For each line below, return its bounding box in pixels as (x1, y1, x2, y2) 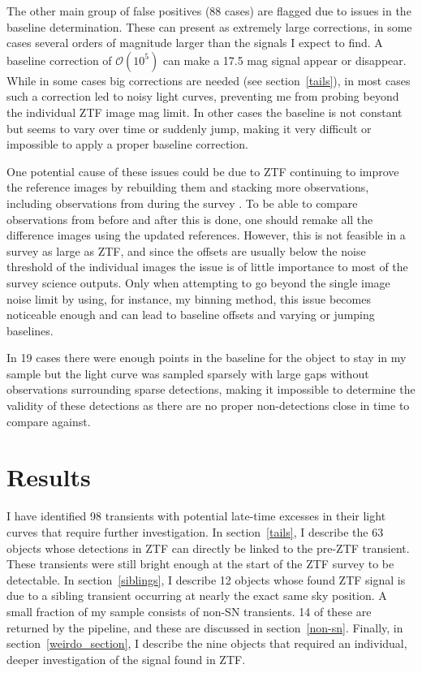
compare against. (6, 412, 91, 429)
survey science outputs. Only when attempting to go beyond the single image (6, 274, 390, 291)
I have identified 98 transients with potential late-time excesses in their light (6, 507, 386, 524)
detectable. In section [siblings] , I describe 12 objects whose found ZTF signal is (6, 571, 406, 588)
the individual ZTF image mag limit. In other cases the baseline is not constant (6, 103, 403, 120)
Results (6, 460, 91, 494)
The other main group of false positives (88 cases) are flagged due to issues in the (6, 2, 411, 19)
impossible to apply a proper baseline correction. (6, 136, 248, 153)
